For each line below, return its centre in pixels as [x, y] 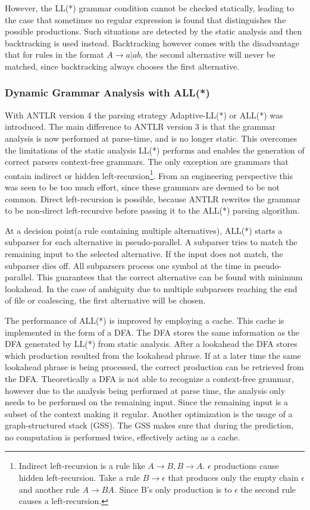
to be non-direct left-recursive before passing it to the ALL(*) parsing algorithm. [152, 210]
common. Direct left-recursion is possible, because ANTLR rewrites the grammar [153, 198]
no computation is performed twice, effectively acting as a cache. [123, 437]
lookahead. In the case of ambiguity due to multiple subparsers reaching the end [151, 288]
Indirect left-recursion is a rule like [82, 466]
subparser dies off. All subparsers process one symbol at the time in [128, 265]
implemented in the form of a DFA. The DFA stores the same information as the [152, 332]
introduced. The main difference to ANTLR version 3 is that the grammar [140, 126]
